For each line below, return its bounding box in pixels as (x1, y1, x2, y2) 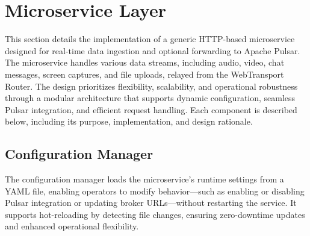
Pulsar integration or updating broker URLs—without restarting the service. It (5, 196, 297, 209)
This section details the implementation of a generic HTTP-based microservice (5, 33, 295, 45)
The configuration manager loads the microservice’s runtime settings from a (5, 173, 284, 185)
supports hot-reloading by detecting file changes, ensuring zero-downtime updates (5, 208, 305, 220)
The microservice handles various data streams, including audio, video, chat (5, 56, 285, 69)
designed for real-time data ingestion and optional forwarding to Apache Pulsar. (5, 44, 300, 57)
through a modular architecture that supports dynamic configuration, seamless (5, 92, 296, 104)
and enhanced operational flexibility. (5, 220, 139, 232)
